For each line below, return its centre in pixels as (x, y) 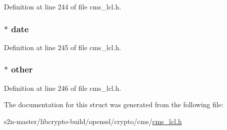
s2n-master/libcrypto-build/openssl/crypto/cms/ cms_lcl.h (93, 121)
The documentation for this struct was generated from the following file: (114, 104)
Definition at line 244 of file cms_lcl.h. (63, 6)
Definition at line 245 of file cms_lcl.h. (63, 47)
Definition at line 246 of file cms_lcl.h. (63, 88)
